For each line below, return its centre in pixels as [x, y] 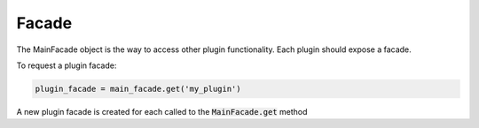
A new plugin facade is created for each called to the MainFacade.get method [162, 111]
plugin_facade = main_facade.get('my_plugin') [138, 89]
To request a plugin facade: [67, 65]
